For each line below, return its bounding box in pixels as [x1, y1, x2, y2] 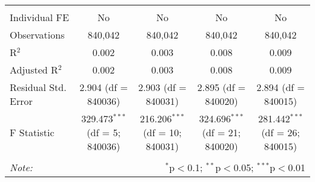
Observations [10, 28, 65, 42]
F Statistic [10, 125, 55, 139]
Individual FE [10, 10, 69, 24]
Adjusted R [10, 63, 58, 77]
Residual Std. [10, 80, 67, 94]
